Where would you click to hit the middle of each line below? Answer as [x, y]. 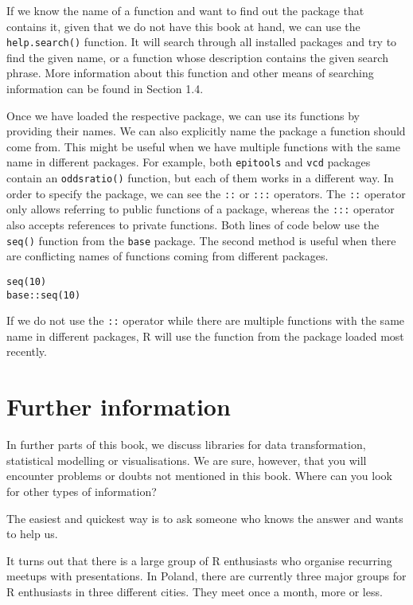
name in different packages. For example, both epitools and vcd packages [189, 162]
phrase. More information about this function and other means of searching [190, 73]
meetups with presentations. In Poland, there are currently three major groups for [206, 576]
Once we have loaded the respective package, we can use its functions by [183, 115]
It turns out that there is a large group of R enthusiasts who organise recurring [199, 560]
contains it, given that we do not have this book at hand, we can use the [183, 26]
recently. [27, 351]
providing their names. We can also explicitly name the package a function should [206, 131]
